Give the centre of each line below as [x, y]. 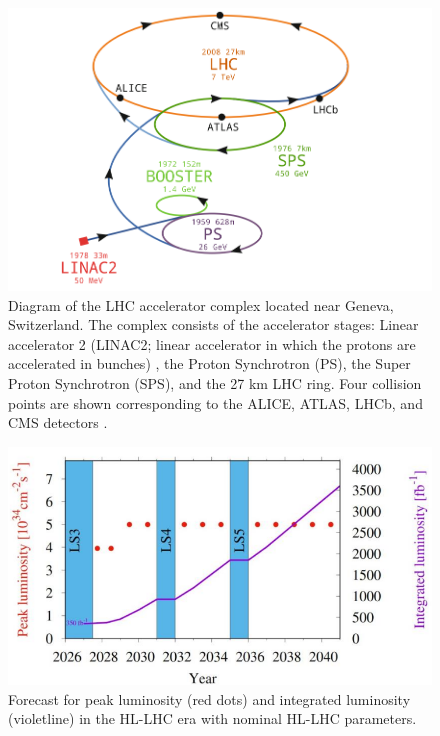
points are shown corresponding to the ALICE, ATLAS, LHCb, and [215, 402]
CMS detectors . [58, 422]
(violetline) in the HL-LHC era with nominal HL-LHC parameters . [212, 718]
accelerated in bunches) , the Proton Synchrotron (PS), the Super [209, 363]
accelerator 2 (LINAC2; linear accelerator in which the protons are [212, 343]
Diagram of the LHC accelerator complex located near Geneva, [201, 304]
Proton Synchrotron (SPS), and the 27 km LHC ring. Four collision [215, 382]
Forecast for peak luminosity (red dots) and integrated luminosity [209, 698]
